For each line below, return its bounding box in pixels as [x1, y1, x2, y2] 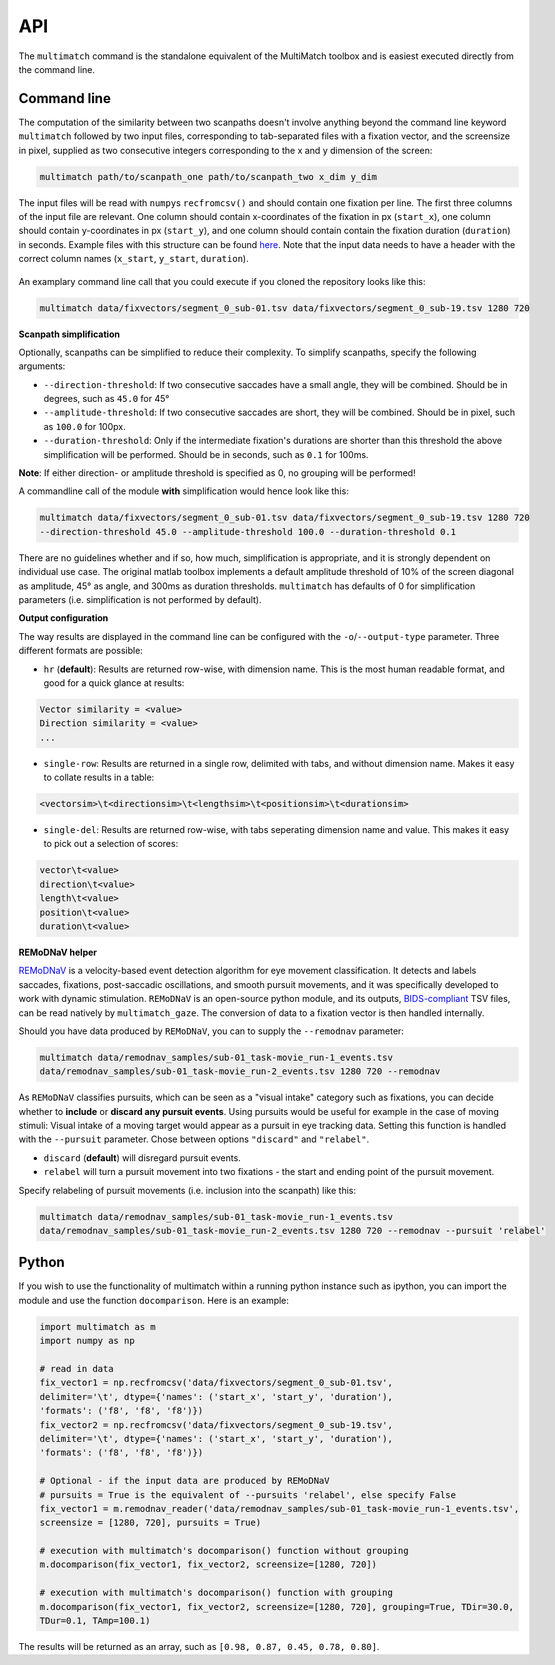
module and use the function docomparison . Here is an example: [18, 1294, 290, 1306]
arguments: [18, 360, 66, 372]
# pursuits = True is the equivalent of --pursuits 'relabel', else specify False [39, 1489, 457, 1500]
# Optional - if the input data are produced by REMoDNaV [39, 1475, 330, 1487]
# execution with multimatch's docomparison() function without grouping [39, 1545, 409, 1557]
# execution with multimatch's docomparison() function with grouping [39, 1587, 394, 1599]
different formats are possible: [18, 645, 144, 657]
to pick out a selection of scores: [43, 838, 179, 850]
